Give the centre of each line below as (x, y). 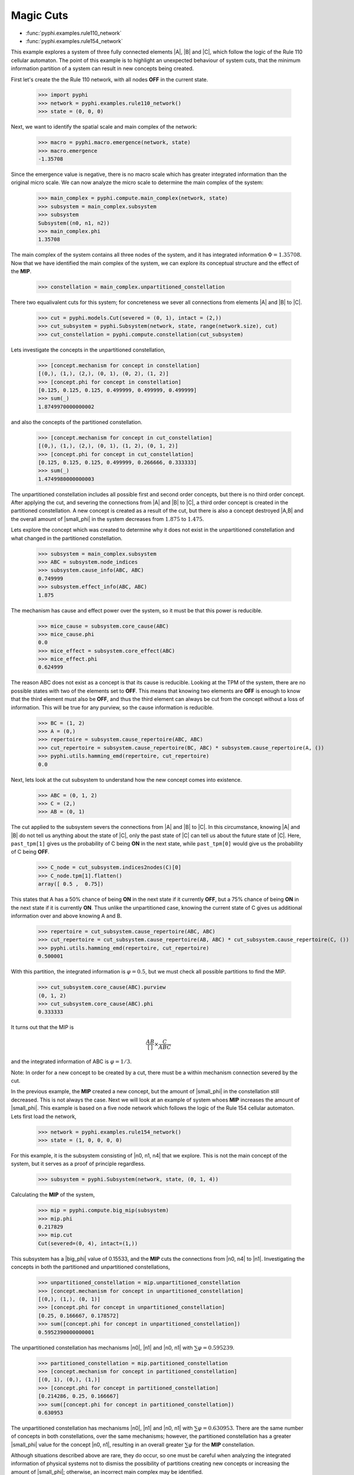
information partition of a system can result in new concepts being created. (102, 68)
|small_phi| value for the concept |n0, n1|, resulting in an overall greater (97, 1444)
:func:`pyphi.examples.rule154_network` (74, 41)
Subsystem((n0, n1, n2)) (74, 223)
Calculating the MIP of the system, (53, 1195)
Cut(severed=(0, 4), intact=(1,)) (88, 1243)
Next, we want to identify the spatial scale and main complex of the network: (104, 127)
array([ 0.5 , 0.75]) (71, 884)
